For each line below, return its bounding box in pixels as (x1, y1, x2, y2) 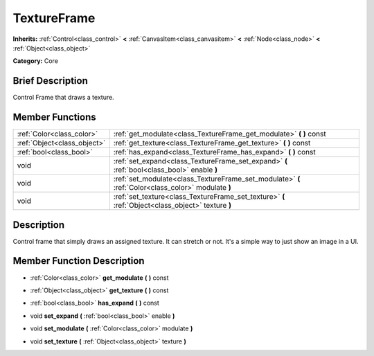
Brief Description (12, 75, 88, 87)
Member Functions (12, 112, 96, 123)
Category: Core (12, 57, 59, 65)
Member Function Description (12, 255, 145, 267)
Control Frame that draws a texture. (12, 94, 114, 102)
